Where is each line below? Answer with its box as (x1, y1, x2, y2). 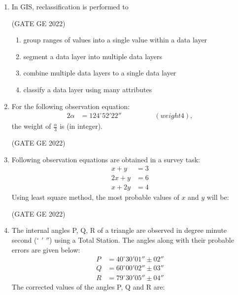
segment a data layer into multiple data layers (23, 51, 162, 61)
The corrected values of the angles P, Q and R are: (11, 282, 165, 292)
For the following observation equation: (11, 101, 130, 111)
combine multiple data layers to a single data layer (23, 68, 176, 78)
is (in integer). (60, 121, 102, 131)
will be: (206, 192, 229, 202)
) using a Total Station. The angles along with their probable (49, 235, 234, 245)
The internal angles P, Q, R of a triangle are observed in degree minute (11, 225, 227, 235)
